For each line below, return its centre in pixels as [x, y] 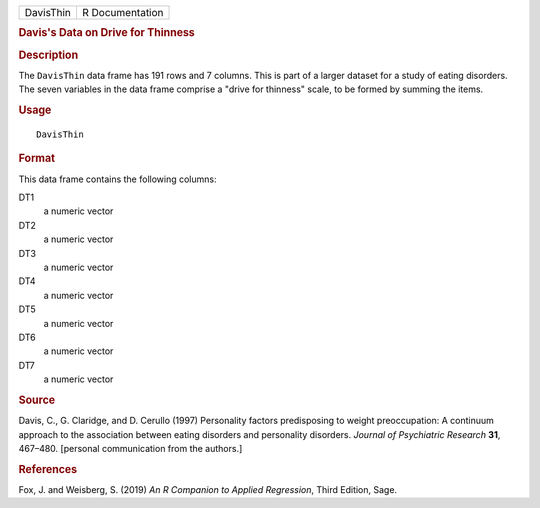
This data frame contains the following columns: [117, 179]
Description [48, 55]
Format [36, 158]
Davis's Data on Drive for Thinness [106, 33]
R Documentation [122, 12]
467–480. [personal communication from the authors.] [130, 448]
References [48, 469]
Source [37, 400]
